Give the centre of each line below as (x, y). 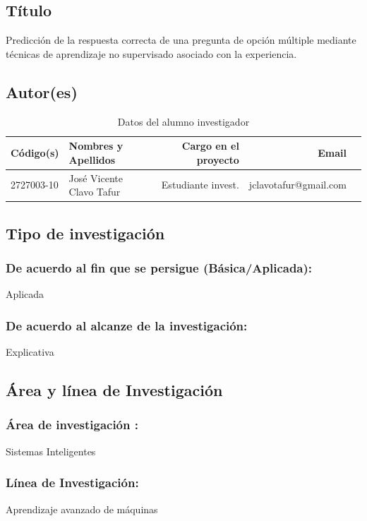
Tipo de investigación (85, 233)
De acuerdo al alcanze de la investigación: (127, 325)
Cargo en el (210, 146)
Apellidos (92, 159)
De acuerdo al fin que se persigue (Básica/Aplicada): (159, 268)
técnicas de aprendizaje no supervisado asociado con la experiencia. (151, 53)
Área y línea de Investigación (114, 390)
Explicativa (30, 352)
